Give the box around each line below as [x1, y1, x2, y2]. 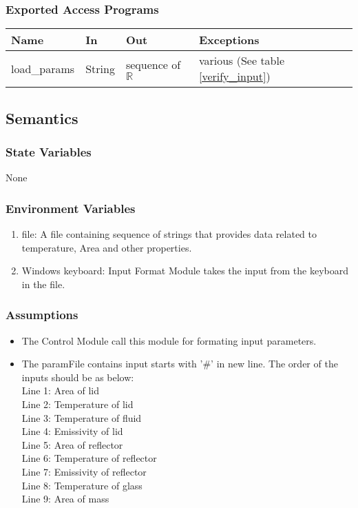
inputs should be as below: [21, 369, 134, 384]
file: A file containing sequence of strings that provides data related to [21, 227, 317, 241]
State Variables [6, 143, 92, 160]
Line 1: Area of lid [21, 383, 100, 398]
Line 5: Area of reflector [21, 437, 123, 451]
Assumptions [6, 306, 78, 323]
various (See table [198, 52, 285, 69]
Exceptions [198, 32, 260, 48]
